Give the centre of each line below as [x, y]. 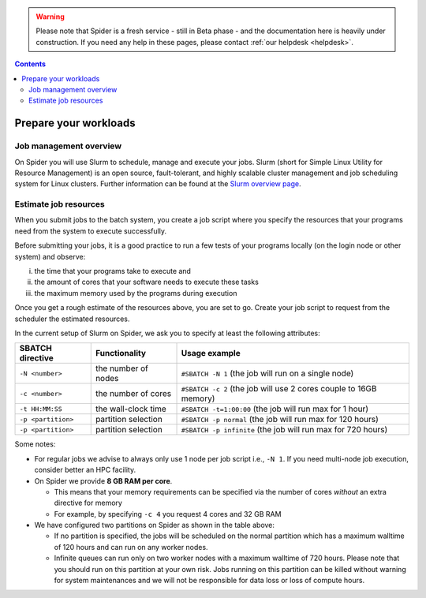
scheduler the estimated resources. [72, 319]
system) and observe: [50, 256]
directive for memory [88, 503]
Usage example [211, 353]
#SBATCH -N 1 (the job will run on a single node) [267, 373]
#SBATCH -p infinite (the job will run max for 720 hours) [284, 430]
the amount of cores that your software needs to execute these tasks [147, 282]
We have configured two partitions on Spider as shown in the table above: [155, 525]
